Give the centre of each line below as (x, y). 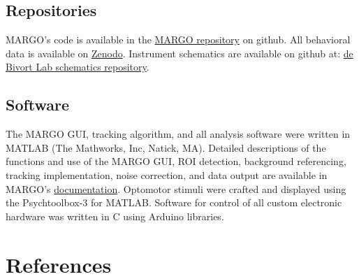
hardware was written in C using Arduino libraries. (115, 216)
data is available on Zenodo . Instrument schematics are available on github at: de (179, 53)
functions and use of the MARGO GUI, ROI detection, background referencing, (176, 161)
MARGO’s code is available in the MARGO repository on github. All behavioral (178, 40)
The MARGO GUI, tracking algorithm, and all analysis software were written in (178, 134)
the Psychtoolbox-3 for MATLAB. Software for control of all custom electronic (174, 202)
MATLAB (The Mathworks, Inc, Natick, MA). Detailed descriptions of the (166, 147)
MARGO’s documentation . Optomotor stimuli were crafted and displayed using (176, 188)
